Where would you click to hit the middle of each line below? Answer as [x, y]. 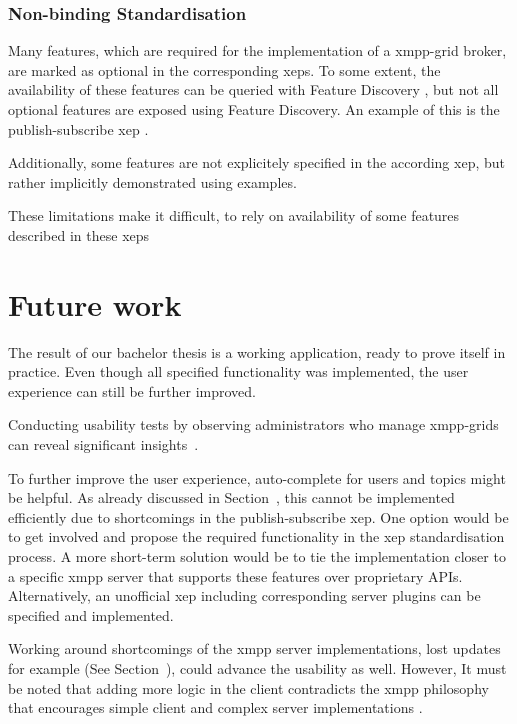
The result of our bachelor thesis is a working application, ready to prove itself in [257, 351]
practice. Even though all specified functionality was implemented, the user [238, 371]
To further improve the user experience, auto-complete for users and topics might [257, 477]
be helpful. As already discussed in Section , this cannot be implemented [231, 497]
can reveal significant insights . [103, 444]
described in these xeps [79, 234]
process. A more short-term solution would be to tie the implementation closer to [257, 556]
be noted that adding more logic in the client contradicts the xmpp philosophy [248, 687]
